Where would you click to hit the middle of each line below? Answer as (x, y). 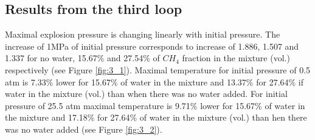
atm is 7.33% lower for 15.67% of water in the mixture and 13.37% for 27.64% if (154, 82)
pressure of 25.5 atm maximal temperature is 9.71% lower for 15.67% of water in (155, 105)
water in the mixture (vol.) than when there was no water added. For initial (146, 94)
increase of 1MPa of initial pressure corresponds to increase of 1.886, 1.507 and (152, 46)
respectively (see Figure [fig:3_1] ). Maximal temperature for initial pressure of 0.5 (158, 69)
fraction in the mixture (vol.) (236, 58)
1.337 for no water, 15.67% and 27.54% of (82, 58)
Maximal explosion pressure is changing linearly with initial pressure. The (143, 34)
